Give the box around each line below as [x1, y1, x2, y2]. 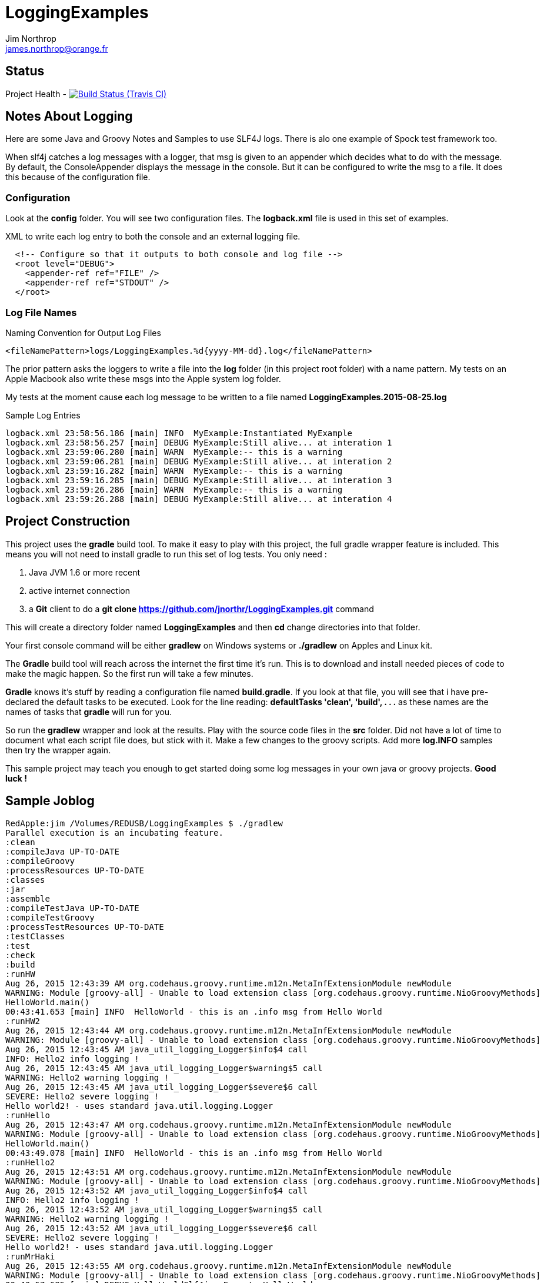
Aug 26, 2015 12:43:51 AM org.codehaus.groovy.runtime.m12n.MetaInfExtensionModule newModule [5, 1166, 452, 1176]
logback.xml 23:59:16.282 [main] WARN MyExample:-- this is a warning [5, 466, 343, 476]
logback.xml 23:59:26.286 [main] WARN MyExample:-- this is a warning [5, 484, 343, 494]
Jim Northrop [5, 33, 56, 44]
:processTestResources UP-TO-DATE [5, 922, 164, 932]
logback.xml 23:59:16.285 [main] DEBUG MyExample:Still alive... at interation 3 [5, 475, 392, 485]
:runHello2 [5, 1157, 55, 1167]
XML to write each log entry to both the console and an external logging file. [5, 231, 301, 242]
